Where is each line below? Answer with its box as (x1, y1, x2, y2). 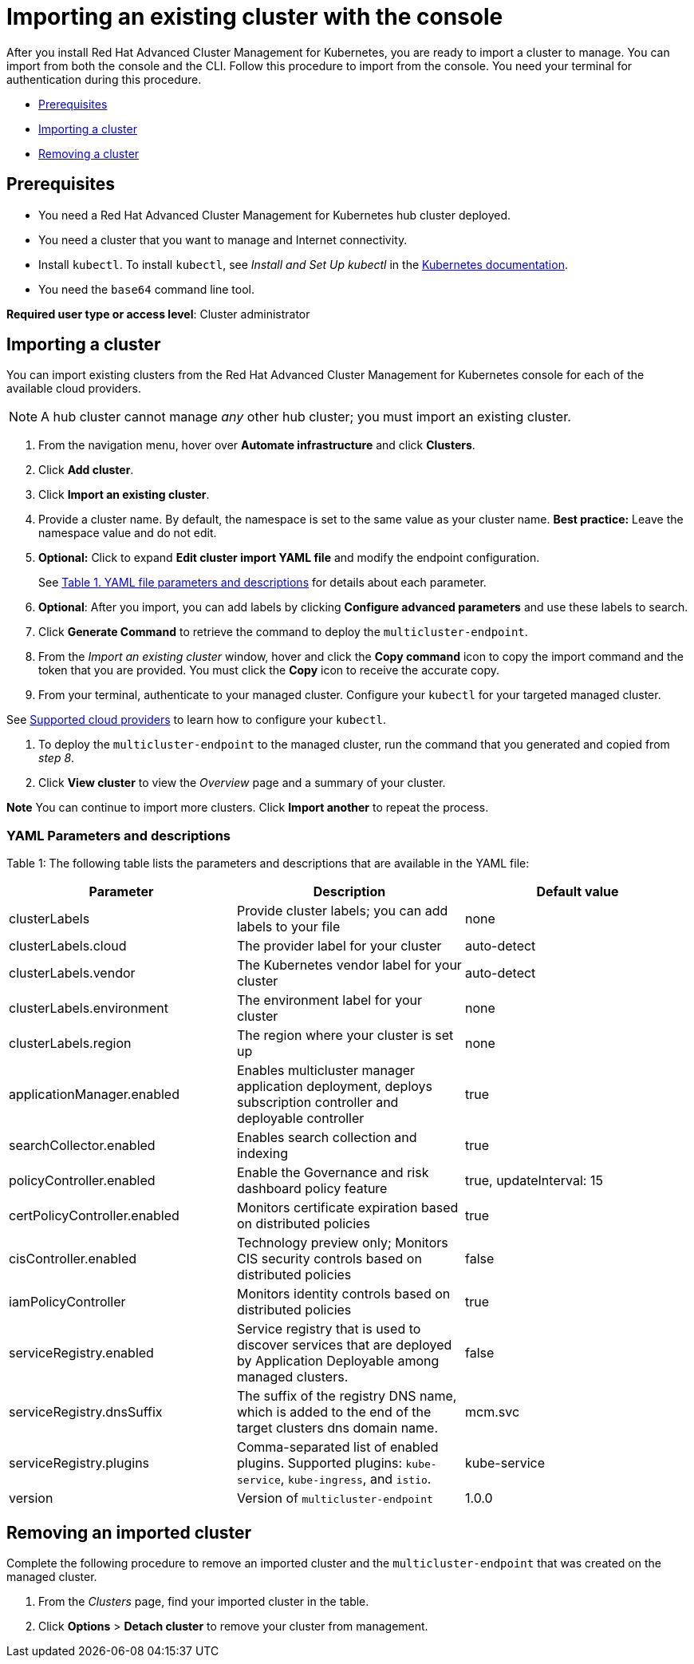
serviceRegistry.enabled (9, 1345, 154, 1362)
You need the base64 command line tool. (38, 282, 254, 296)
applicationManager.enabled (9, 1086, 179, 1103)
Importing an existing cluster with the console (6, 3, 503, 30)
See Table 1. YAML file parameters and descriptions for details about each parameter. (38, 575, 487, 590)
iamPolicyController (9, 1294, 126, 1310)
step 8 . (38, 751, 75, 765)
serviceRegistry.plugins (9, 1455, 150, 1472)
